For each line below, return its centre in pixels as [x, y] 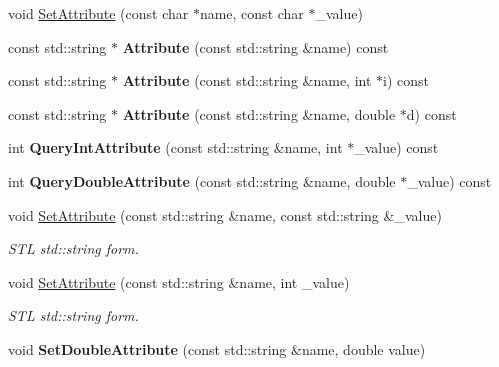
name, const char [251, 13]
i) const [406, 80]
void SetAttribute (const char [98, 13]
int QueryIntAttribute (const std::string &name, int [175, 147]
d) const [431, 113]
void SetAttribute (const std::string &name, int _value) [179, 281]
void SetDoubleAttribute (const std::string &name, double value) [217, 348]
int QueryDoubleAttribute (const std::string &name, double [202, 180]
